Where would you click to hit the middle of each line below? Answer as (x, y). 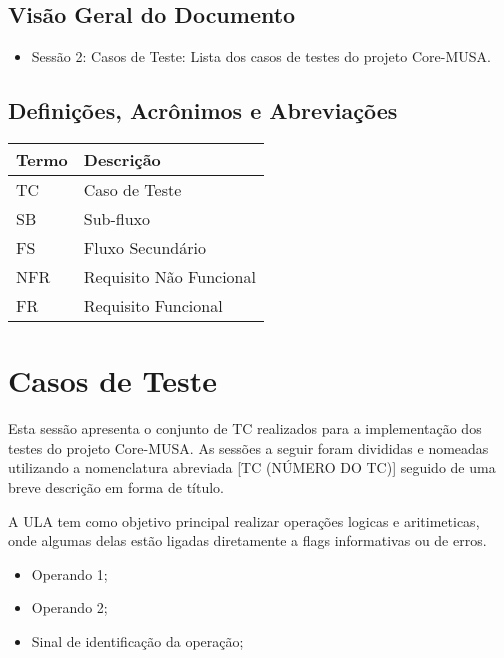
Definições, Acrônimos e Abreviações (203, 110)
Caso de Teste (132, 189)
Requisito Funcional (153, 305)
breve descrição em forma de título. (116, 486)
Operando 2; (69, 607)
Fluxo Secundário (144, 247)
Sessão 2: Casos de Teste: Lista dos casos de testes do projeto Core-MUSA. (261, 56)
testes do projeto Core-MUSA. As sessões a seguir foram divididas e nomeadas (248, 447)
